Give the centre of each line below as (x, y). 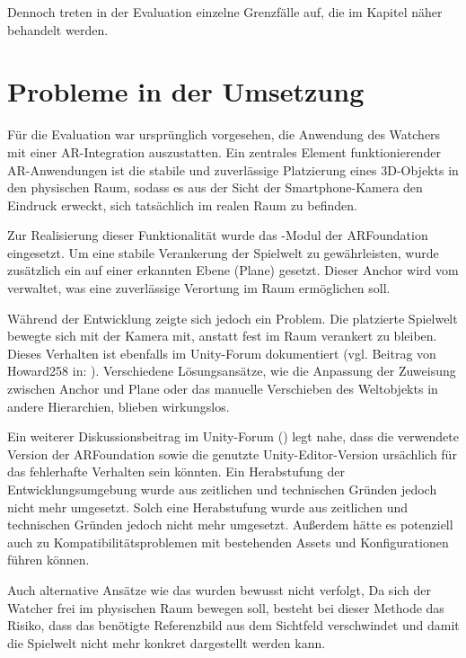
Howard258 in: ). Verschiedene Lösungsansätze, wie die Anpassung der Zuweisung (232, 371)
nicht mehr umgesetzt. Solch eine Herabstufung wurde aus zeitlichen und (208, 507)
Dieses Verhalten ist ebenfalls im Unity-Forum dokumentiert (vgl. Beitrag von (222, 353)
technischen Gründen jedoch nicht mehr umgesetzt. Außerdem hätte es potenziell (230, 525)
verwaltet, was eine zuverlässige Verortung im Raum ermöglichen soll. (199, 288)
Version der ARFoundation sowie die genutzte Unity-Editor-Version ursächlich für (232, 453)
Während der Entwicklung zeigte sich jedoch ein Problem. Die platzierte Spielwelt (233, 318)
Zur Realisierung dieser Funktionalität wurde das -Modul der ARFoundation (218, 235)
